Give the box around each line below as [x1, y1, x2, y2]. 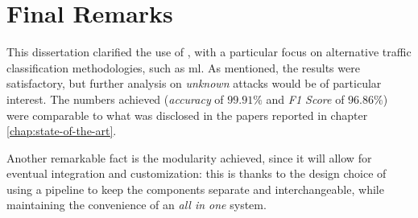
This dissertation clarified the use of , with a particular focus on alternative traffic [6, 43, 412, 60]
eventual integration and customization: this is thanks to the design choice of [6, 165, 387, 182]
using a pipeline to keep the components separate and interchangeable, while [6, 180, 384, 197]
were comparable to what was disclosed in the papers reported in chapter [6, 106, 368, 123]
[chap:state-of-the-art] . [6, 122, 117, 139]
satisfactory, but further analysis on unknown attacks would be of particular [6, 75, 382, 92]
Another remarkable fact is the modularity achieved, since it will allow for [6, 149, 372, 166]
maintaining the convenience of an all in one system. [6, 196, 267, 213]
